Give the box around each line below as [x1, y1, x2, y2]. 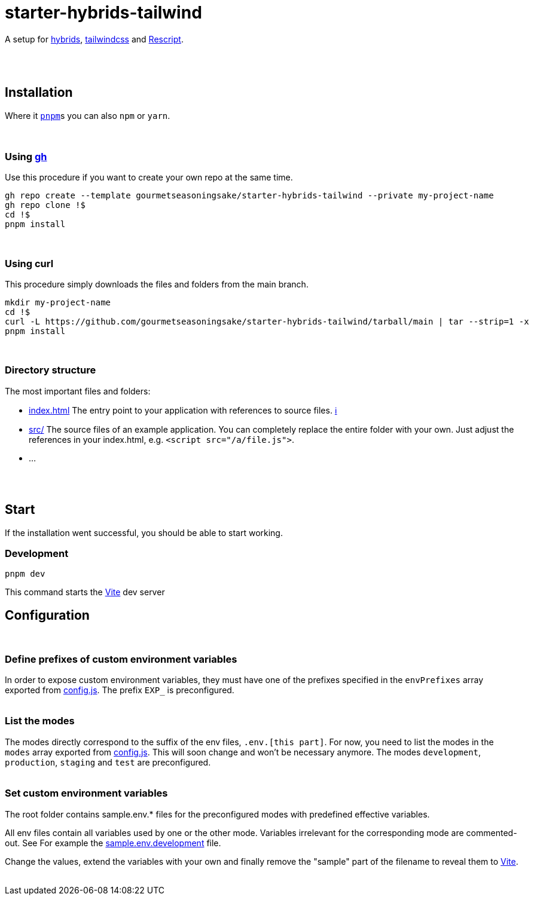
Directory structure [5, 364, 96, 376]
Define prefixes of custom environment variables [5, 653, 237, 665]
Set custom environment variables [5, 787, 168, 800]
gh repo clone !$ [5, 200, 86, 210]
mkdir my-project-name [5, 298, 111, 308]
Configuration [5, 607, 90, 623]
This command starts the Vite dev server [5, 587, 165, 598]
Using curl [5, 257, 54, 270]
